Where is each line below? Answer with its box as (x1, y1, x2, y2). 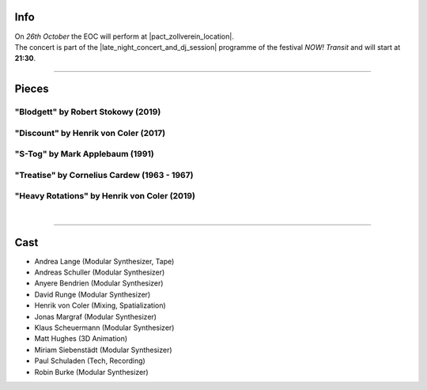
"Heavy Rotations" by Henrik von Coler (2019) (14, 191, 195, 202)
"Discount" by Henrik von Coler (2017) (14, 127, 166, 138)
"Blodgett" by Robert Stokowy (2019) (14, 107, 161, 118)
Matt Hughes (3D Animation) (34, 334, 128, 343)
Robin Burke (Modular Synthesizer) (34, 367, 149, 377)
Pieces (14, 82, 49, 96)
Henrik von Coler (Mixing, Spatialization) (34, 301, 166, 310)
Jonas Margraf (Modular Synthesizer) (34, 312, 157, 321)
